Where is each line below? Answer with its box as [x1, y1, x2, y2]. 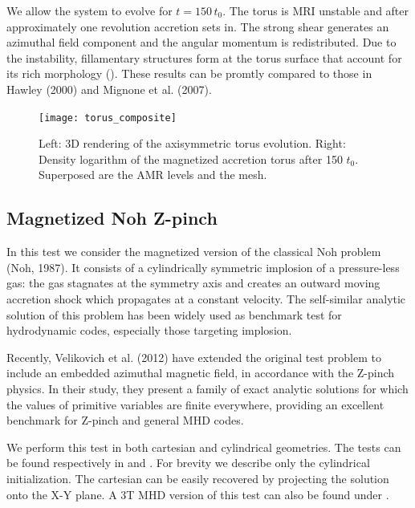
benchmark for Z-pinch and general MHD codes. [6, 412, 244, 429]
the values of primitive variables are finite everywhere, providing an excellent [6, 396, 384, 412]
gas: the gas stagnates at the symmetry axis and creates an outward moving [6, 274, 380, 291]
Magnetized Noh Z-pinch [6, 205, 218, 230]
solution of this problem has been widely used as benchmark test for [6, 306, 342, 323]
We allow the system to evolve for [6, 2, 173, 18]
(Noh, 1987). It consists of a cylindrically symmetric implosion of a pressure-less [6, 258, 400, 275]
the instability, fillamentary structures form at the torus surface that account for [6, 49, 402, 66]
